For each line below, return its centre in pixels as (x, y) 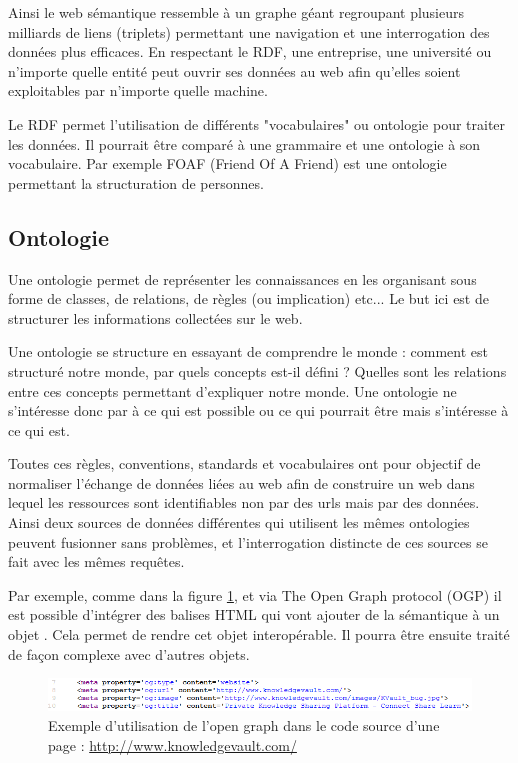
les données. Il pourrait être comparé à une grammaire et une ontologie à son (244, 143)
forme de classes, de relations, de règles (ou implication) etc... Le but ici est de (248, 298)
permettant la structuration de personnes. (136, 182)
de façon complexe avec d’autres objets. (129, 653)
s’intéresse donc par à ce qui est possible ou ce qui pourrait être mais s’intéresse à (258, 410)
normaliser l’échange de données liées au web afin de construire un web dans (241, 482)
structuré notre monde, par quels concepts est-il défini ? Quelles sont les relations (257, 370)
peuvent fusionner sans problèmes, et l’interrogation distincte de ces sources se (248, 541)
